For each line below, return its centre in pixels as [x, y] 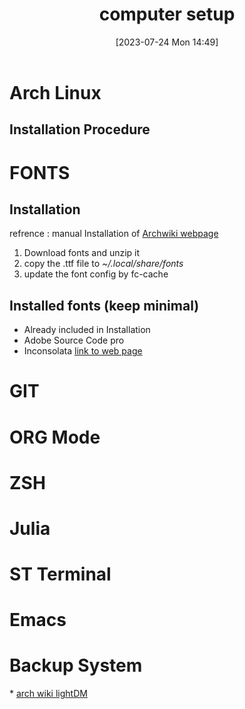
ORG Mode [55, 437]
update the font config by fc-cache [96, 274]
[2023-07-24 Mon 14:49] [167, 42]
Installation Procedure [80, 129]
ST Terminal [60, 574]
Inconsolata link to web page [83, 351]
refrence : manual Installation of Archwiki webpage [114, 234]
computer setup [167, 14]
